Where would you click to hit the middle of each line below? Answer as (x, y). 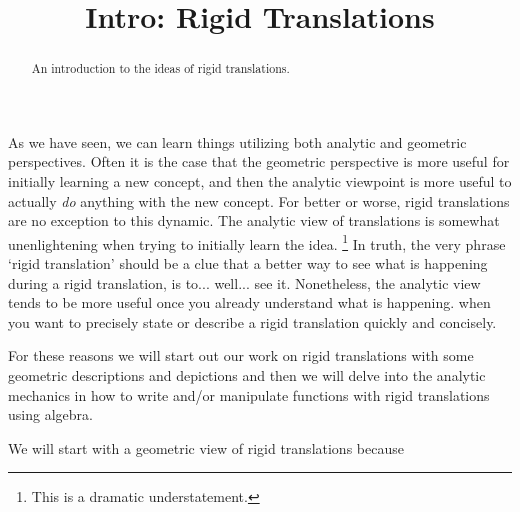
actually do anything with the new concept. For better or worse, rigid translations (259, 200)
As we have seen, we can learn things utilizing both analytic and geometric (237, 141)
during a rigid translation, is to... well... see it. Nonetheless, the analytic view (244, 282)
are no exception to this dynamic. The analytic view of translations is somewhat (254, 220)
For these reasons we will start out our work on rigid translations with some (241, 355)
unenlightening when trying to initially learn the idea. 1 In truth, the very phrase (257, 242)
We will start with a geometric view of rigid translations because (206, 447)
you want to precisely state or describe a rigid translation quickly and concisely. (252, 321)
